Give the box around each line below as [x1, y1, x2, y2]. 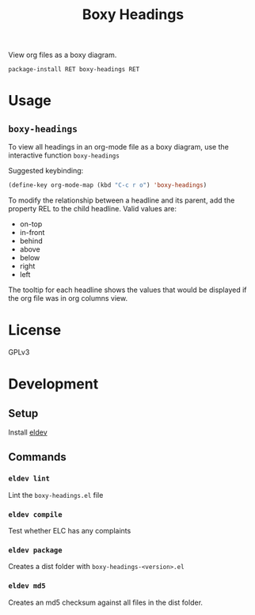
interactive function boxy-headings [8, 150, 120, 160]
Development [8, 375, 99, 393]
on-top [19, 219, 43, 229]
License [8, 321, 62, 340]
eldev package [8, 545, 63, 555]
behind [19, 236, 44, 246]
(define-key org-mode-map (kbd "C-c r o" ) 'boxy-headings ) [8, 181, 207, 189]
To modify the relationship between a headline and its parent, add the [8, 196, 235, 205]
